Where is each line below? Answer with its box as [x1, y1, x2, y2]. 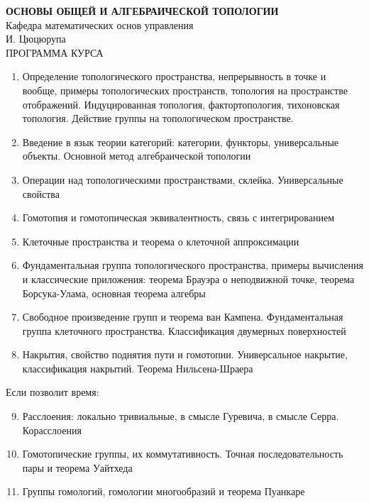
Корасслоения [22, 422, 82, 437]
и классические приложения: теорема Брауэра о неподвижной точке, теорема [22, 271, 355, 286]
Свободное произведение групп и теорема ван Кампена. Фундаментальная [22, 309, 343, 324]
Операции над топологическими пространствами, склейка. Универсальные [22, 172, 343, 187]
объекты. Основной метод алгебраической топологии [22, 148, 251, 163]
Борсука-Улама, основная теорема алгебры [22, 285, 206, 300]
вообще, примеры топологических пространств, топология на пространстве [22, 82, 348, 97]
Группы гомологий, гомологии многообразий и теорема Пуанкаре [22, 484, 305, 499]
